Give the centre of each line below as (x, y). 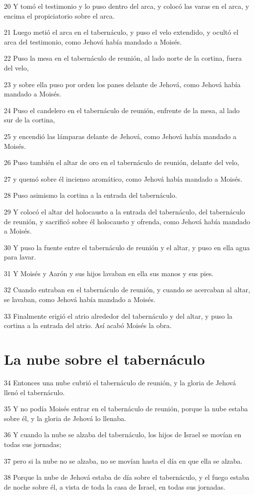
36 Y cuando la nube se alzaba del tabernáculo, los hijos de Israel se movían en (123, 435)
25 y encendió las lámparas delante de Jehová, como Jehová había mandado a (120, 136)
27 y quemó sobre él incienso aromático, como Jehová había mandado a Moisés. (123, 178)
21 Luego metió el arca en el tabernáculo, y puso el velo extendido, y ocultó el (121, 32)
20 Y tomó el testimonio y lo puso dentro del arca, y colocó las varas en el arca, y (127, 6)
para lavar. (20, 257)
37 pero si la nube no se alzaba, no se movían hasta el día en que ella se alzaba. (123, 460)
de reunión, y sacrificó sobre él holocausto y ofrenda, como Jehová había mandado (127, 221)
